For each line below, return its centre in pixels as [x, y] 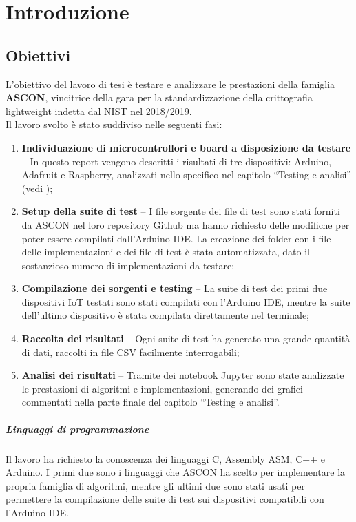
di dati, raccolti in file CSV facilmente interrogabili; [130, 352]
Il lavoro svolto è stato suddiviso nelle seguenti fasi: [114, 124]
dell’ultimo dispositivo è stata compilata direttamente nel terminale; [165, 315]
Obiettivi [38, 55]
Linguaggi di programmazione [77, 429]
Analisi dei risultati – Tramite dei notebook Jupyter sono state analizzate [183, 375]
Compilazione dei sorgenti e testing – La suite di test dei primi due [175, 288]
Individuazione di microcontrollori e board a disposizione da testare [186, 147]
